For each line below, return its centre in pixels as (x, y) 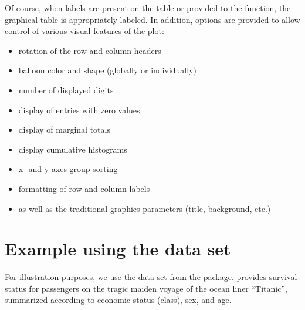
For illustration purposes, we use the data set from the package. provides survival (151, 277)
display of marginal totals (64, 129)
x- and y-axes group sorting (68, 169)
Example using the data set (118, 249)
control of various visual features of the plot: (84, 31)
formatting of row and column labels (84, 188)
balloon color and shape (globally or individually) (107, 70)
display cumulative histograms (73, 149)
